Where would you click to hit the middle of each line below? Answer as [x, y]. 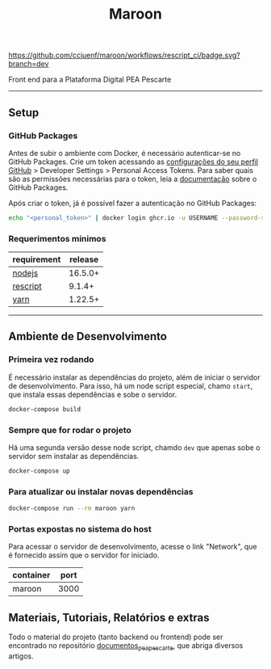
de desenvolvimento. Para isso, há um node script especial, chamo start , [131, 385]
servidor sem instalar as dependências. [74, 456]
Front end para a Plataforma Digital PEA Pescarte [90, 80]
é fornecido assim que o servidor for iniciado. [84, 555]
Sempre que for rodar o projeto [70, 430]
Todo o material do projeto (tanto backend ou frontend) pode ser [116, 637]
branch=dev [29, 64]
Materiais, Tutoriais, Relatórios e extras [109, 618]
